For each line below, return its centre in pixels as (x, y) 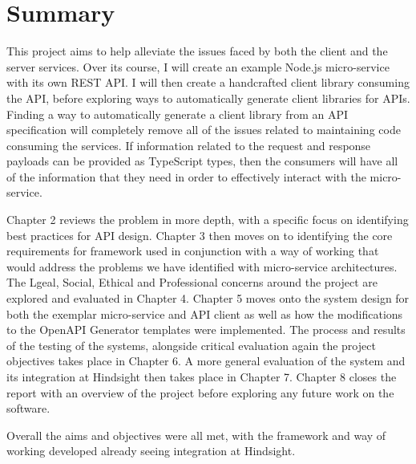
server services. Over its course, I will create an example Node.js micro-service (198, 66)
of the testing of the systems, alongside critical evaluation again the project (191, 345)
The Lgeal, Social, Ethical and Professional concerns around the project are (192, 282)
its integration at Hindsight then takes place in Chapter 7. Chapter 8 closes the (202, 376)
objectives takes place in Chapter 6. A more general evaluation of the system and (206, 361)
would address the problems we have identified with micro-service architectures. (202, 266)
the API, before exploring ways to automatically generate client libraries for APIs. (208, 98)
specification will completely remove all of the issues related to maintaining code (204, 130)
